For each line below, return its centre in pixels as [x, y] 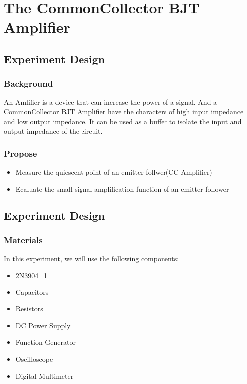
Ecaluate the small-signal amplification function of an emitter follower [122, 188]
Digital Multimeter [44, 375]
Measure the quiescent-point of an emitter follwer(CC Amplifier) [114, 172]
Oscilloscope [34, 358]
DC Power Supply [43, 325]
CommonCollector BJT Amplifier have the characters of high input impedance [124, 112]
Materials [23, 240]
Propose [21, 153]
